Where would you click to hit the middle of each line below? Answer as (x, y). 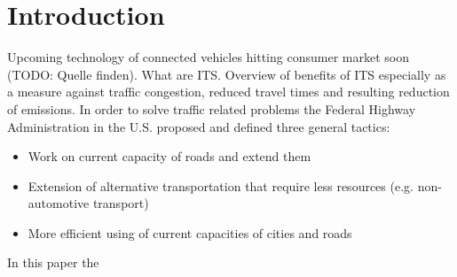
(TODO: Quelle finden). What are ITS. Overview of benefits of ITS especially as (227, 74)
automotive (59, 203)
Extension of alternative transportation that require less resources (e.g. (221, 185)
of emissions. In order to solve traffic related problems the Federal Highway (212, 108)
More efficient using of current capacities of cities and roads (190, 232)
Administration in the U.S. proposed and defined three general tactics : (199, 126)
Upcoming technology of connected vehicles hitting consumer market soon (208, 57)
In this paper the (53, 262)
